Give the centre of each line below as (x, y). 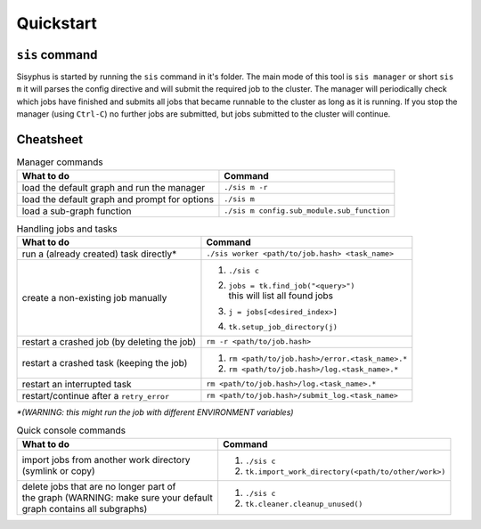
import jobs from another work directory (106, 460)
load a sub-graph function (77, 211)
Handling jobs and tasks (67, 229)
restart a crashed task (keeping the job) (105, 362)
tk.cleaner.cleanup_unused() (304, 504)
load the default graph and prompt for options (118, 199)
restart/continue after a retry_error (95, 395)
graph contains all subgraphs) (85, 509)
